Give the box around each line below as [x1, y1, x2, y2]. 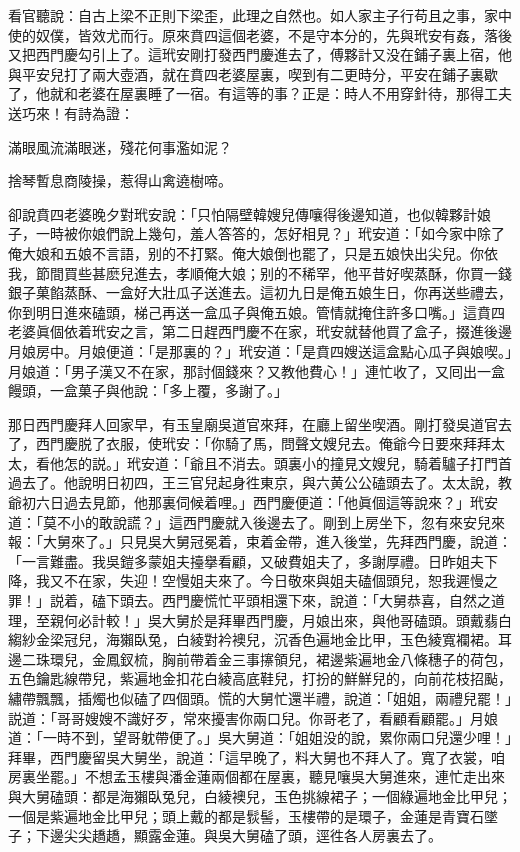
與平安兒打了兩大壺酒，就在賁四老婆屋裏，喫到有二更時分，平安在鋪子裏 [8, 63, 484, 84]
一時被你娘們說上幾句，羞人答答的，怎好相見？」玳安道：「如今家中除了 [35, 223, 505, 244]
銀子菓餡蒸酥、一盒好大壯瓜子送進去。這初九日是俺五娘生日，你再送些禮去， [8, 282, 512, 303]
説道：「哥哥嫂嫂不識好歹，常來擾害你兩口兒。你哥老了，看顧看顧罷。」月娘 [8, 707, 498, 728]
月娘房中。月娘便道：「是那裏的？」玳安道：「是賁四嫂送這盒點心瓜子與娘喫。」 [8, 340, 512, 361]
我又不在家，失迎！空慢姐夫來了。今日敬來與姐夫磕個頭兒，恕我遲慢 [35, 570, 484, 591]
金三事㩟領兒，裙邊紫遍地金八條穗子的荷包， [217, 648, 512, 669]
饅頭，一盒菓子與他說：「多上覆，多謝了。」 [8, 380, 288, 401]
